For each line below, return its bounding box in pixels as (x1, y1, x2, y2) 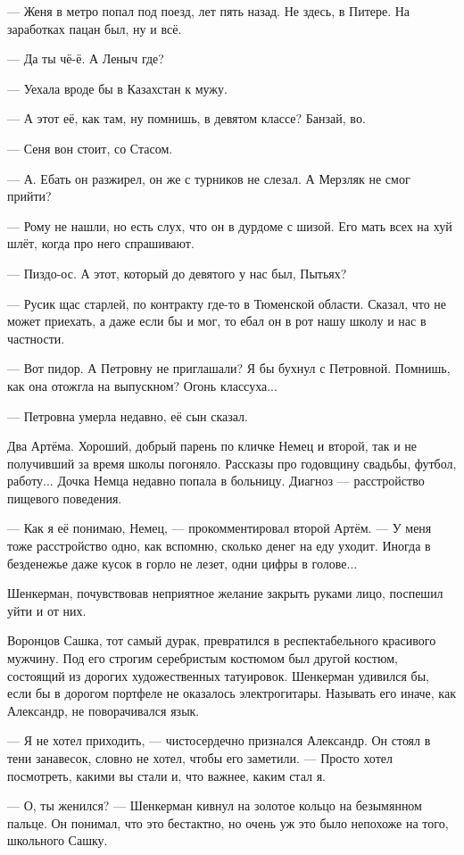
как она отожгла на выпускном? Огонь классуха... (7, 376, 278, 394)
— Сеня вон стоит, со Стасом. (7, 138, 173, 157)
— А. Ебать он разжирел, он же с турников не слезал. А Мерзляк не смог (7, 169, 410, 187)
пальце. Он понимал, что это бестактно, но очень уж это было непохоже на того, (7, 813, 449, 832)
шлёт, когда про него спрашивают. (7, 234, 195, 253)
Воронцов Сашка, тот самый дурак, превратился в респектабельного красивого (7, 631, 436, 650)
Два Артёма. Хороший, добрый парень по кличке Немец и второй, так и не (7, 436, 418, 455)
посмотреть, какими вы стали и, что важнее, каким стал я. (7, 766, 326, 784)
